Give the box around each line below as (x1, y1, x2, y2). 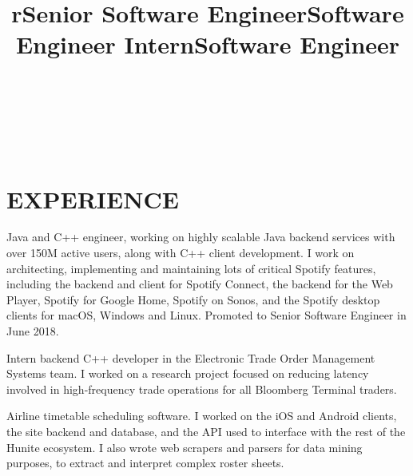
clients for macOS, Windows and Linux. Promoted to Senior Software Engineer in (6, 307, 407, 323)
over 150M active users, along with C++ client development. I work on (6, 244, 355, 261)
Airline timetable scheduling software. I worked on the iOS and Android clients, (6, 407, 397, 424)
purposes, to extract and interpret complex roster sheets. (6, 454, 284, 471)
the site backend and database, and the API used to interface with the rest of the (6, 423, 406, 439)
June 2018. (6, 323, 59, 339)
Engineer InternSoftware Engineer (15, 28, 400, 61)
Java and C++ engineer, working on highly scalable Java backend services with (6, 228, 395, 245)
